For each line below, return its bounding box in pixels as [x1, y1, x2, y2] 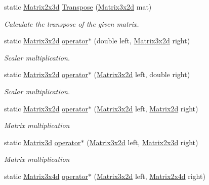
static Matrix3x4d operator [4, 170, 88, 181]
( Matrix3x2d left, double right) [94, 69, 190, 80]
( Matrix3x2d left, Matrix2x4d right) [94, 170, 205, 181]
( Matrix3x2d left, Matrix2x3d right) [87, 137, 198, 147]
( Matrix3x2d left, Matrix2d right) [94, 103, 198, 113]
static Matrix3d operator [4, 137, 81, 147]
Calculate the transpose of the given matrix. [4, 18, 139, 29]
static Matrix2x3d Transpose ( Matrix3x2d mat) [4, 2, 152, 12]
